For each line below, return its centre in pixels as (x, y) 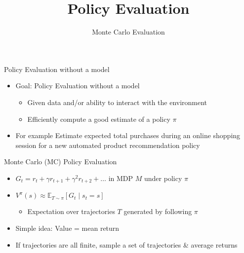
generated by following (158, 211)
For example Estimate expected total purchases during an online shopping (128, 135)
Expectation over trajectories (71, 211)
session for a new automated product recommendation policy (108, 145)
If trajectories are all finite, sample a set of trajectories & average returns (126, 244)
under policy (163, 178)
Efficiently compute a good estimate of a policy (99, 119)
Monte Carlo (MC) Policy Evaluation (61, 162)
